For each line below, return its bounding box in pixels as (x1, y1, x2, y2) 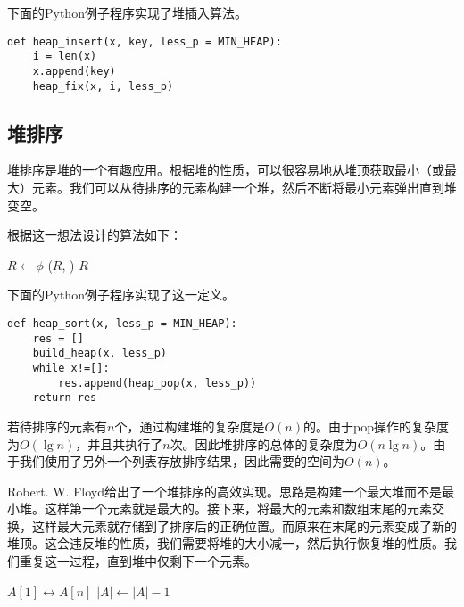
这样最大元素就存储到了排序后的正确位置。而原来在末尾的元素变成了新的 (31, 516, 457, 535)
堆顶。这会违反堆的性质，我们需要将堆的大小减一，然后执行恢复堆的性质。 (7, 534, 444, 553)
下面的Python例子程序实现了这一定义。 (7, 285, 235, 304)
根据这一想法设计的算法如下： (7, 226, 182, 244)
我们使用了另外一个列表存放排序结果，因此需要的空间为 (19, 452, 344, 471)
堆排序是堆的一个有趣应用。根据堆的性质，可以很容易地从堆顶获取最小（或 (7, 160, 444, 179)
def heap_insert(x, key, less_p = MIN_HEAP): (7, 35, 282, 48)
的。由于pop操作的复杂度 (302, 416, 449, 435)
